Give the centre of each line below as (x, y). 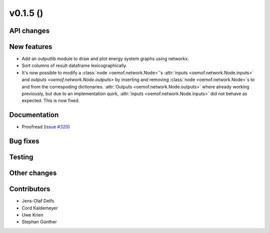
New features (31, 47)
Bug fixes (24, 141)
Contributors (30, 189)
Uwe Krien (32, 215)
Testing (21, 157)
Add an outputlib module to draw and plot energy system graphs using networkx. (105, 59)
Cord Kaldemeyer (40, 208)
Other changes (33, 173)
